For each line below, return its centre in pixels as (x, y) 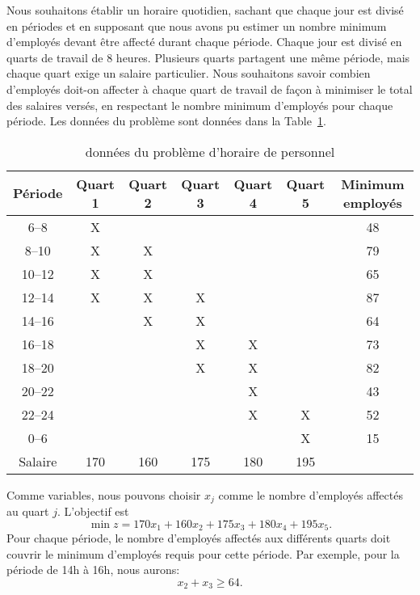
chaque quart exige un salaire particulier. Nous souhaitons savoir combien (189, 73)
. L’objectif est (93, 511)
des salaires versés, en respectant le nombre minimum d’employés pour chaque (200, 105)
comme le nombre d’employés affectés (311, 494)
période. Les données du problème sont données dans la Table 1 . (166, 121)
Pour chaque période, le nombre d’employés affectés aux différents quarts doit (199, 538)
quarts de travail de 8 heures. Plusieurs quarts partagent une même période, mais (208, 57)
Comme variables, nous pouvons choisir (104, 494)
